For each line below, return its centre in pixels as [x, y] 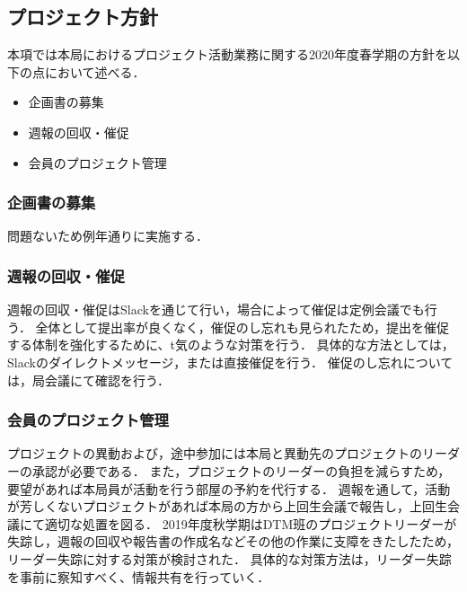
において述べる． [95, 71]
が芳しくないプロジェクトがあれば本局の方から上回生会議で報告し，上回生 [227, 506]
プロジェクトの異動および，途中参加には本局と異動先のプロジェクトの [215, 453]
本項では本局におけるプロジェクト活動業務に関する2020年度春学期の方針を [227, 54]
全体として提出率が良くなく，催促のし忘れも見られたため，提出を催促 [242, 327]
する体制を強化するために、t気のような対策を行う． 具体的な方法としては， [231, 345]
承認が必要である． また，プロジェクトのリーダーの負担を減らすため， [241, 470]
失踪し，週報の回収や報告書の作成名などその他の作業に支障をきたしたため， [233, 541]
